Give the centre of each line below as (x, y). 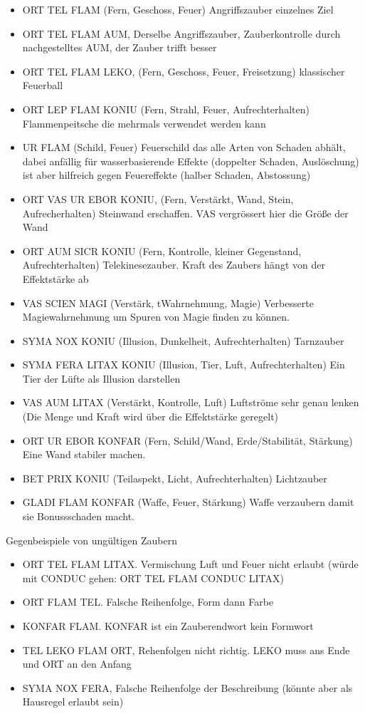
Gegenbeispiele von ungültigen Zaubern (91, 540)
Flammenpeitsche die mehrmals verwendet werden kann (144, 123)
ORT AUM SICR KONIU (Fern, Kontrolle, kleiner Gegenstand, (162, 250)
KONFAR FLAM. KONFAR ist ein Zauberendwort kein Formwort (168, 626)
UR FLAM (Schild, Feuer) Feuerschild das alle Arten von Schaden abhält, (184, 147)
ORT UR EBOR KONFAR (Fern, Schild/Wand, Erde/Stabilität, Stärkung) (187, 440)
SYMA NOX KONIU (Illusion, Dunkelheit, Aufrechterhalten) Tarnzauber (183, 340)
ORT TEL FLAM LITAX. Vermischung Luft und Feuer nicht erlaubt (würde (190, 564)
